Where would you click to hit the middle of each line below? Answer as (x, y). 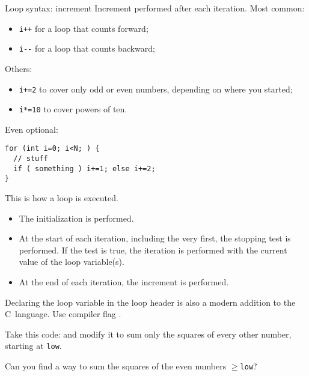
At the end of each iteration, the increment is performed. (124, 282)
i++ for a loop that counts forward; (84, 28)
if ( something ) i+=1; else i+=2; (84, 168)
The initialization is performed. (76, 218)
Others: (19, 68)
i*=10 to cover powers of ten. (73, 109)
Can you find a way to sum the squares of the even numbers (116, 366)
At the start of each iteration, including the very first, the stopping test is (155, 238)
